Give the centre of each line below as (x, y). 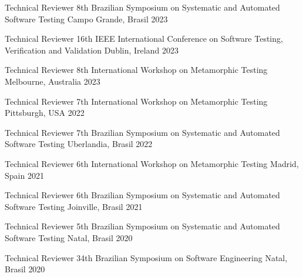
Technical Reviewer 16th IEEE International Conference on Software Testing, (144, 39)
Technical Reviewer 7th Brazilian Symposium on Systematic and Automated (142, 132)
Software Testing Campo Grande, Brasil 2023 (86, 19)
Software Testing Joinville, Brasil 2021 (74, 206)
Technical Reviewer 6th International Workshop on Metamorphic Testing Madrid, (152, 163)
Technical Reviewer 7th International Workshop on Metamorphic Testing (136, 101)
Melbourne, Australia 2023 (53, 81)
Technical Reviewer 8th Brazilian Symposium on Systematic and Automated (142, 7)
